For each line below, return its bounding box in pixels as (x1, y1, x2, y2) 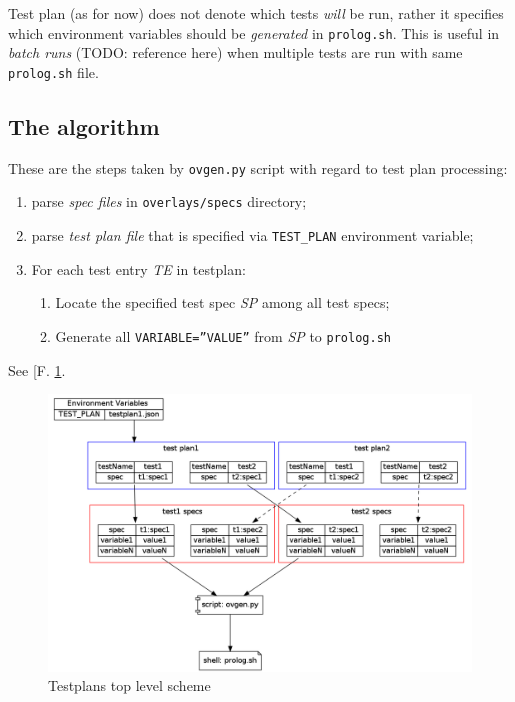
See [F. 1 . (8, 359, 66, 380)
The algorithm (8, 110, 160, 141)
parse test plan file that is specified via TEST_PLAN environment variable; (31, 225, 474, 246)
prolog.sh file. (8, 61, 99, 82)
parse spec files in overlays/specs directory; (31, 191, 307, 212)
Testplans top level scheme (48, 675, 211, 696)
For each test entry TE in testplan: (31, 258, 246, 279)
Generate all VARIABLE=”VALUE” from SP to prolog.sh (55, 325, 391, 346)
